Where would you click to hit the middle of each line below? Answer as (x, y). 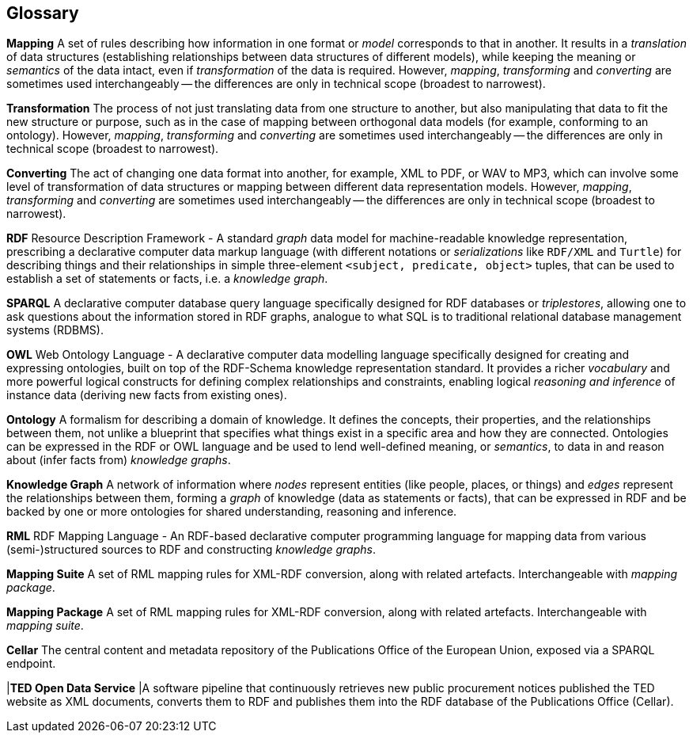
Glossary (43, 13)
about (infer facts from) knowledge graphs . (119, 460)
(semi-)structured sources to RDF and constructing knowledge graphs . (191, 550)
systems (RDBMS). (55, 330)
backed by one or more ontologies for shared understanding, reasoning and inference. (232, 512)
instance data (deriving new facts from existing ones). (147, 395)
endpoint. (31, 664)
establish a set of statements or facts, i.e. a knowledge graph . (167, 279)
